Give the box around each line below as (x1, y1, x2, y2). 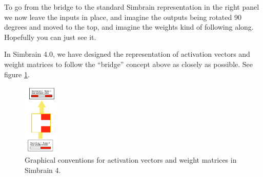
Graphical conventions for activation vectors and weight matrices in (25, 154, 237, 165)
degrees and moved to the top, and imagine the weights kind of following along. (4, 21, 254, 32)
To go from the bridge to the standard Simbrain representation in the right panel (4, 2, 259, 12)
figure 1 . (4, 69, 30, 79)
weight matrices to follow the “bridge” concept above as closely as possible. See (4, 58, 253, 69)
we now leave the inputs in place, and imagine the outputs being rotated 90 (4, 11, 241, 22)
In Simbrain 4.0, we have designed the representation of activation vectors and (4, 49, 250, 59)
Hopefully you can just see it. (4, 31, 96, 42)
